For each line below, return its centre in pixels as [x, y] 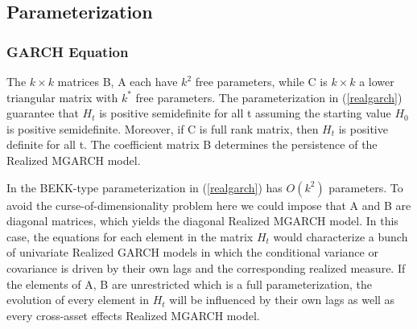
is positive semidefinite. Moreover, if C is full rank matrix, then [163, 128]
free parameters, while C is [261, 81]
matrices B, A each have [118, 81]
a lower [377, 81]
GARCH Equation [68, 51]
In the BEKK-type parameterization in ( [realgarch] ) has [145, 187]
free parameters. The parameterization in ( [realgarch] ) [269, 97]
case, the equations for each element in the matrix [130, 236]
